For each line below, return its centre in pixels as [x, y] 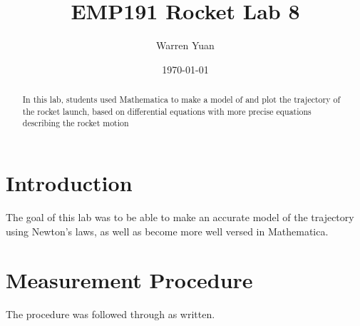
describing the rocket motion [76, 123]
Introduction [69, 183]
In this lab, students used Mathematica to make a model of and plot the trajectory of [181, 100]
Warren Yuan [185, 45]
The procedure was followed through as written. [110, 314]
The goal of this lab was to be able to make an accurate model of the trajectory [180, 217]
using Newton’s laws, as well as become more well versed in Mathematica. [167, 231]
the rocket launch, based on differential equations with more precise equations [167, 111]
